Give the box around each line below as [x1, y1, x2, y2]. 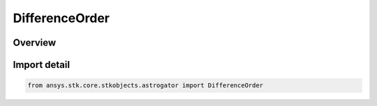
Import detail [13, 59, 70, 71]
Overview [13, 37, 57, 48]
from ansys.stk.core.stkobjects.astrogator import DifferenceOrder [27, 82, 264, 89]
